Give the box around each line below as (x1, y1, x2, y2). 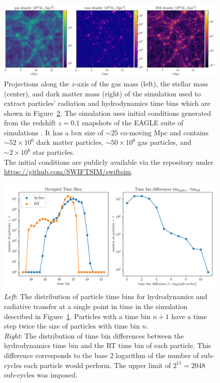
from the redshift (4, 117, 56, 128)
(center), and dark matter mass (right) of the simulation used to (4, 88, 201, 98)
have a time (171, 311, 207, 321)
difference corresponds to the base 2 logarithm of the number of (4, 350, 199, 361)
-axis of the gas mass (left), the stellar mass (74, 78, 208, 88)
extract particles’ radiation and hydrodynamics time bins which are (4, 98, 210, 108)
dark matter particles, (36, 137, 103, 147)
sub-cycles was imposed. (4, 370, 77, 380)
